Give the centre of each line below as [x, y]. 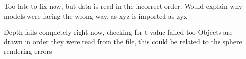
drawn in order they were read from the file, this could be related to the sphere [123, 41]
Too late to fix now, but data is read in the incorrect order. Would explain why [123, 6]
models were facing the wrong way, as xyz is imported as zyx [96, 15]
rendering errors [28, 51]
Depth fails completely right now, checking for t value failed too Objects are [118, 32]
